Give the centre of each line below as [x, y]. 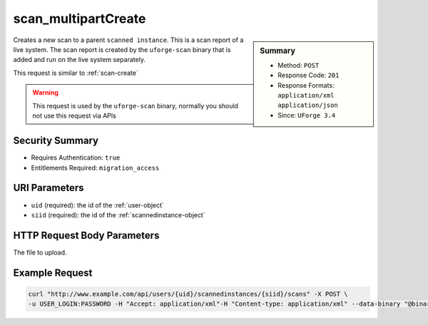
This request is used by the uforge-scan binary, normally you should [136, 105]
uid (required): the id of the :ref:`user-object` [97, 205]
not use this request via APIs [75, 115]
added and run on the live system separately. [80, 60]
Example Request [53, 273]
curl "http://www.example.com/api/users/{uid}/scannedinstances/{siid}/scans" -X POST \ [188, 294]
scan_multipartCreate [80, 19]
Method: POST [299, 65]
